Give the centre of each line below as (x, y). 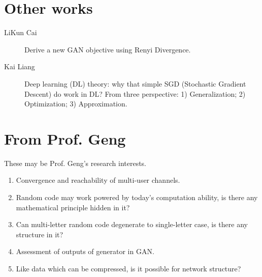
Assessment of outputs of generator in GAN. (85, 251)
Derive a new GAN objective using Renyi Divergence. (108, 49)
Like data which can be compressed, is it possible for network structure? (128, 268)
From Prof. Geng (65, 138)
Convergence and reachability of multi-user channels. (98, 180)
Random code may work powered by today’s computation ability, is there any (137, 197)
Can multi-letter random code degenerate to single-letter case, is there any (132, 224)
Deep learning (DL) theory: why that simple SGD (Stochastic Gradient (135, 83)
